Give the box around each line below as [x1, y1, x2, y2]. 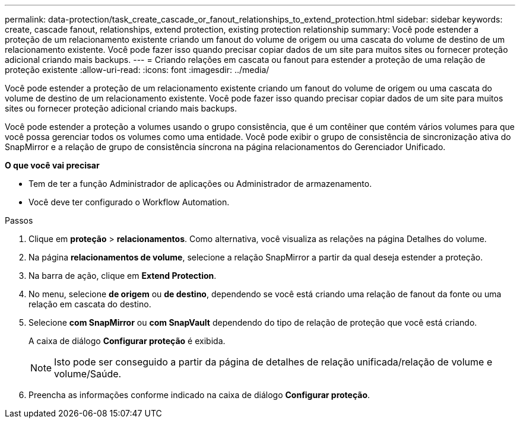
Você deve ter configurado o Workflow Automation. [28, 197, 230, 207]
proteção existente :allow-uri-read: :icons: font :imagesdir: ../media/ [5, 65, 269, 75]
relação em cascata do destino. [28, 299, 151, 309]
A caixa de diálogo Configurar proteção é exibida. [28, 336, 226, 346]
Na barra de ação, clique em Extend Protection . [28, 271, 217, 281]
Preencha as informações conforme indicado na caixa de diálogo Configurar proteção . [28, 390, 370, 400]
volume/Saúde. [54, 368, 122, 380]
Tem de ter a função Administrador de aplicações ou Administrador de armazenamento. [28, 179, 372, 189]
